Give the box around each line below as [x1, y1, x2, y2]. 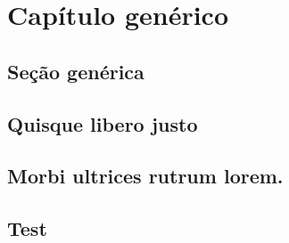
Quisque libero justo [7, 109, 198, 137]
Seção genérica [7, 57, 144, 85]
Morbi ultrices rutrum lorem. [7, 162, 284, 190]
